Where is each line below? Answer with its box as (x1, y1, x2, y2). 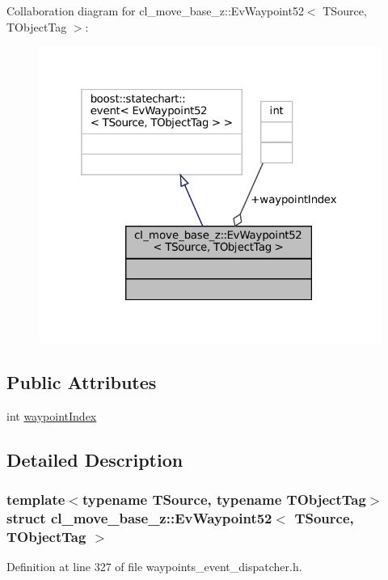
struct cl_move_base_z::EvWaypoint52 (6, 507, 272, 527)
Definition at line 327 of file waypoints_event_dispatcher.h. (6, 558, 302, 575)
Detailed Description (6, 447, 183, 472)
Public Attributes (6, 369, 157, 394)
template (6, 489, 65, 509)
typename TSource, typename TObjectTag (82, 489, 366, 509)
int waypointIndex (6, 407, 97, 424)
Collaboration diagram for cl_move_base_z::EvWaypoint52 (6, 2, 304, 19)
